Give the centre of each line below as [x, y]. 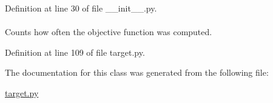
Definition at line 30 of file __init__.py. [81, 8]
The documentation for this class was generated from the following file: [137, 72]
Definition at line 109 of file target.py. [75, 52]
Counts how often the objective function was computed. [109, 32]
